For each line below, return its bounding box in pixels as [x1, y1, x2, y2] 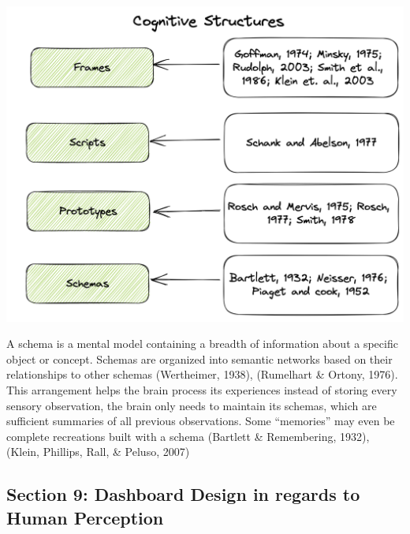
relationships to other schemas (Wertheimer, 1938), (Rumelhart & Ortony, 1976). [6, 366, 398, 383]
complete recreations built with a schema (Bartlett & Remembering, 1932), [6, 428, 370, 444]
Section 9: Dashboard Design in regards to [6, 482, 360, 506]
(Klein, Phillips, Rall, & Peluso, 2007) [6, 443, 190, 460]
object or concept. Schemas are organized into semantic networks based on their [6, 350, 393, 367]
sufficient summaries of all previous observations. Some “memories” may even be [6, 413, 395, 429]
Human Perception [6, 505, 164, 529]
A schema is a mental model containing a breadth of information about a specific [6, 335, 398, 352]
